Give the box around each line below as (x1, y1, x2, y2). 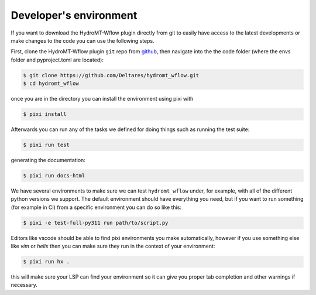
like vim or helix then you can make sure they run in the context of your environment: (11, 243, 215, 250)
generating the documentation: (11, 157, 86, 164)
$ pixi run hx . (23, 258, 70, 265)
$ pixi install (23, 111, 67, 118)
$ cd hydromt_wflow (23, 80, 79, 87)
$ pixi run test (23, 142, 70, 149)
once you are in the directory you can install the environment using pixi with (11, 95, 194, 102)
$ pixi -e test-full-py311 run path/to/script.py (23, 219, 169, 226)
